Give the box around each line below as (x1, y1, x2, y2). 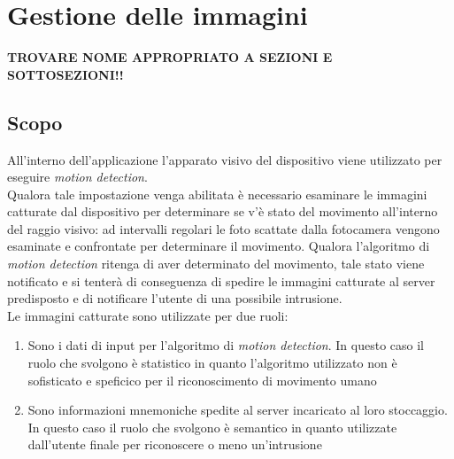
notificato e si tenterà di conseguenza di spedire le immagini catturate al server (7, 271, 435, 290)
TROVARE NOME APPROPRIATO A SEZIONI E (7, 48, 333, 66)
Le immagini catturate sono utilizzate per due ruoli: (7, 306, 289, 324)
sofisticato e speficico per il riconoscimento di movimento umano (27, 370, 377, 389)
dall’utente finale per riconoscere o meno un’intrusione (27, 435, 322, 454)
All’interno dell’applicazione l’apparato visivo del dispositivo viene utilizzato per (7, 150, 442, 168)
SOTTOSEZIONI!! (7, 65, 124, 83)
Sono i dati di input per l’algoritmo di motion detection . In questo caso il (27, 336, 424, 354)
